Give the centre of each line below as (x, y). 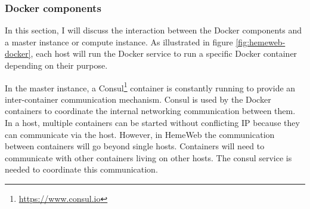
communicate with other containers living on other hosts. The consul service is (148, 157)
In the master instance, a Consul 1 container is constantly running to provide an (150, 87)
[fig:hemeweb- (261, 42)
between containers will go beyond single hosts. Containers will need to (135, 146)
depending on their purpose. (56, 65)
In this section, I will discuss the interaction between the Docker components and (154, 30)
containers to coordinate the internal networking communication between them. (150, 111)
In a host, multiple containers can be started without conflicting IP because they (152, 123)
